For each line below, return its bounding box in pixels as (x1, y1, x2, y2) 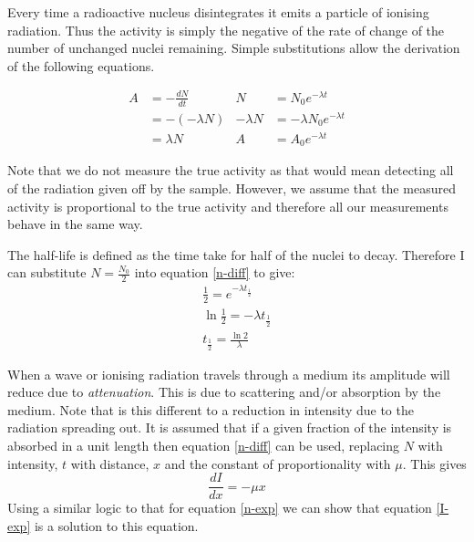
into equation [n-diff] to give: (134, 263, 295, 282)
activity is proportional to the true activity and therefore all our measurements (7, 196, 448, 215)
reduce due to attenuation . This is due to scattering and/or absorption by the (7, 382, 441, 401)
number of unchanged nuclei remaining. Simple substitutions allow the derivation (7, 38, 460, 57)
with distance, (70, 453, 149, 473)
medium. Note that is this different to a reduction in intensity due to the (7, 400, 414, 419)
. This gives (402, 453, 467, 473)
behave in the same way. (7, 214, 143, 234)
